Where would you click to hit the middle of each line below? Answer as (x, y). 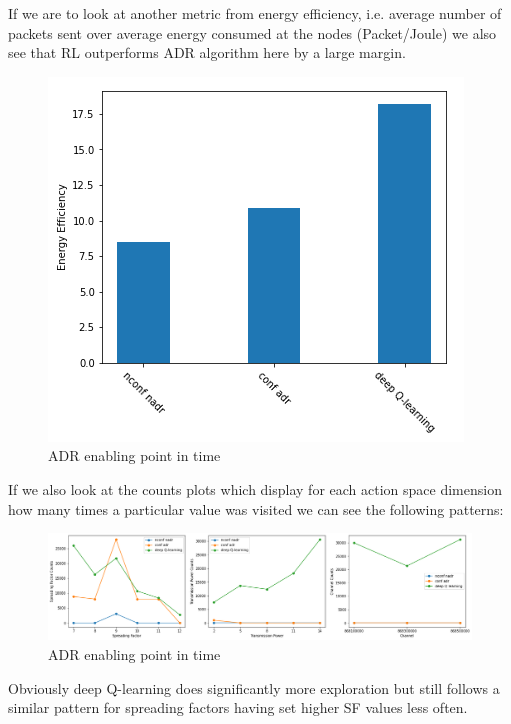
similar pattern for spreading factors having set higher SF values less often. (238, 707)
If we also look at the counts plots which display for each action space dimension (255, 488)
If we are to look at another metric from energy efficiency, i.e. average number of (255, 13)
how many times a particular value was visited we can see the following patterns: (256, 508)
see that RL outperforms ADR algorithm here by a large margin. (207, 52)
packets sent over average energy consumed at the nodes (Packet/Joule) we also (252, 32)
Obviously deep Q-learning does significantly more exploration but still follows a (254, 687)
